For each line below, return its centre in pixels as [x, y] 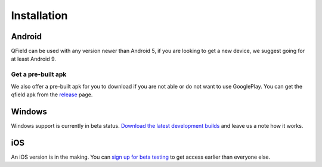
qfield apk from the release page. [52, 94]
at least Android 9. [34, 59]
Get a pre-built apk [39, 74]
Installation [39, 15]
